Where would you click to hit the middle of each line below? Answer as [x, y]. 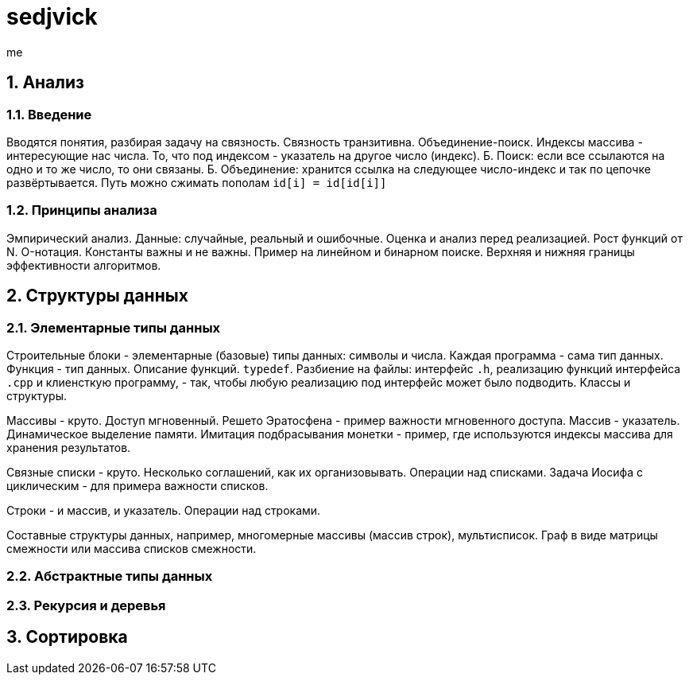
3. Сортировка [67, 637]
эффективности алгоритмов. [84, 265]
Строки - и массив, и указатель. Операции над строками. [164, 510]
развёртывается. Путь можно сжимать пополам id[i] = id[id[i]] [197, 182]
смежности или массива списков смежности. [132, 548]
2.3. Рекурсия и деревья [86, 605]
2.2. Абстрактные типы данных [110, 576]
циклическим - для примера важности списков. [137, 485]
